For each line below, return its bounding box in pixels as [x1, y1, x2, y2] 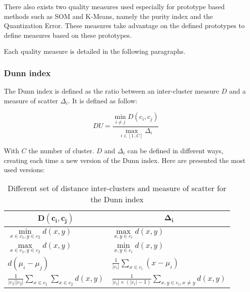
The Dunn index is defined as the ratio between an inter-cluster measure [4, 86, 219, 96]
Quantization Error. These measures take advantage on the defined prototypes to [4, 20, 245, 31]
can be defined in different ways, [127, 145, 223, 155]
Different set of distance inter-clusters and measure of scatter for [7, 182, 227, 194]
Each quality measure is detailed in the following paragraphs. [4, 46, 186, 56]
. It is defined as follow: [68, 95, 138, 105]
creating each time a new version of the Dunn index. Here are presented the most [4, 155, 246, 165]
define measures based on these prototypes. [4, 30, 132, 40]
